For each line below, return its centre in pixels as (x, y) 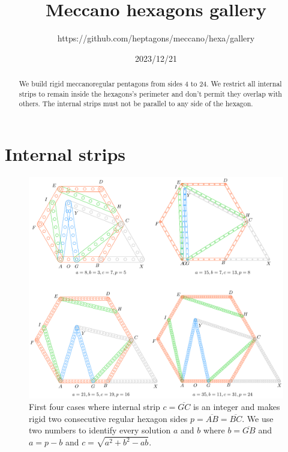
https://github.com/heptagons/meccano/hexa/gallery (156, 38)
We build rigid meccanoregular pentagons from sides (100, 84)
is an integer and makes (236, 407)
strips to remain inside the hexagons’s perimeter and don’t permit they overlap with (150, 93)
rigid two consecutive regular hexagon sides (108, 418)
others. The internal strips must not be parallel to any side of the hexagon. (136, 104)
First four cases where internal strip (94, 407)
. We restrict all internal (244, 84)
